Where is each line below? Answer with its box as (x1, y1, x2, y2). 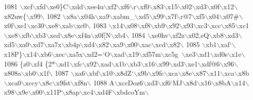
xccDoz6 (118, 77, 143, 87)
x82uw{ (4, 11, 26, 21)
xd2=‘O (86, 49, 110, 59)
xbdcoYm (116, 87, 145, 97)
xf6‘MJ (161, 77, 182, 87)
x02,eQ (188, 30, 209, 40)
